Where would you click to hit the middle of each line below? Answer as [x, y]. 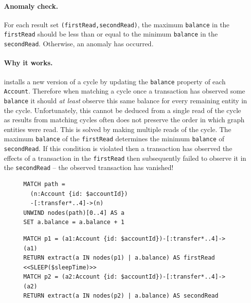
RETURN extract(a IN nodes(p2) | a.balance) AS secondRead [121, 296]
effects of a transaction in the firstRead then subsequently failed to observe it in [125, 158]
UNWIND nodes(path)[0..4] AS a [74, 213]
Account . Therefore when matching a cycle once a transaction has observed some [125, 91]
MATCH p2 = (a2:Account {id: [71, 277]
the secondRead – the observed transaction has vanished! [89, 167]
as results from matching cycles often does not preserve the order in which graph [124, 120]
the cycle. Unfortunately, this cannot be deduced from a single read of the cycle [123, 110]
